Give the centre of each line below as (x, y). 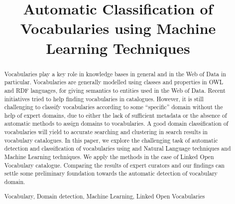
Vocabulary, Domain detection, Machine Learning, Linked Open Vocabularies (105, 196)
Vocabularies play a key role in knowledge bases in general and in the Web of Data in (115, 74)
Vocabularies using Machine (118, 28)
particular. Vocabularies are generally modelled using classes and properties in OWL (114, 82)
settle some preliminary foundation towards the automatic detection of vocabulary (111, 173)
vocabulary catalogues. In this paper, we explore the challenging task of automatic (111, 140)
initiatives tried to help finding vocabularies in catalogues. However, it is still (104, 99)
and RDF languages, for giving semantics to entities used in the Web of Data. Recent (115, 90)
